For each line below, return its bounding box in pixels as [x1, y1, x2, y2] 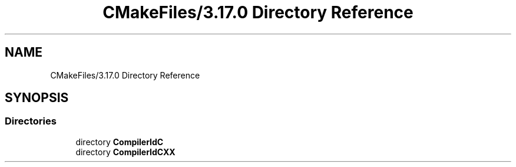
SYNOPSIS [5, 90, 69, 106]
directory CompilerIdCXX [75, 146, 176, 157]
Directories [5, 115, 57, 127]
